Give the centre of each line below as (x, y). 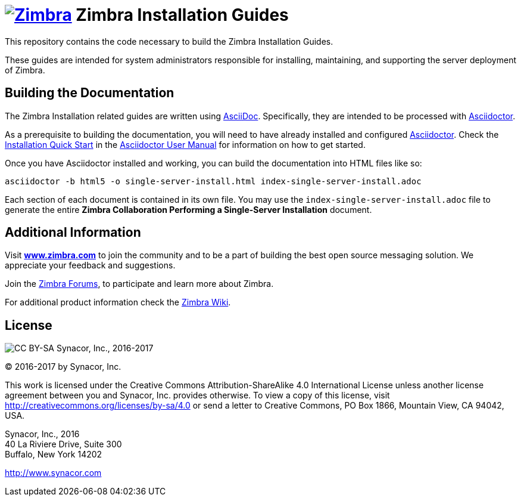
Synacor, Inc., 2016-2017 (105, 348)
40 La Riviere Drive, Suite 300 (63, 444)
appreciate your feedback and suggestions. (90, 265)
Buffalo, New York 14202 (54, 454)
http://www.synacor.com (53, 473)
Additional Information (73, 233)
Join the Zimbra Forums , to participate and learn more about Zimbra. (139, 284)
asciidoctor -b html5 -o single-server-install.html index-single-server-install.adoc (213, 181)
